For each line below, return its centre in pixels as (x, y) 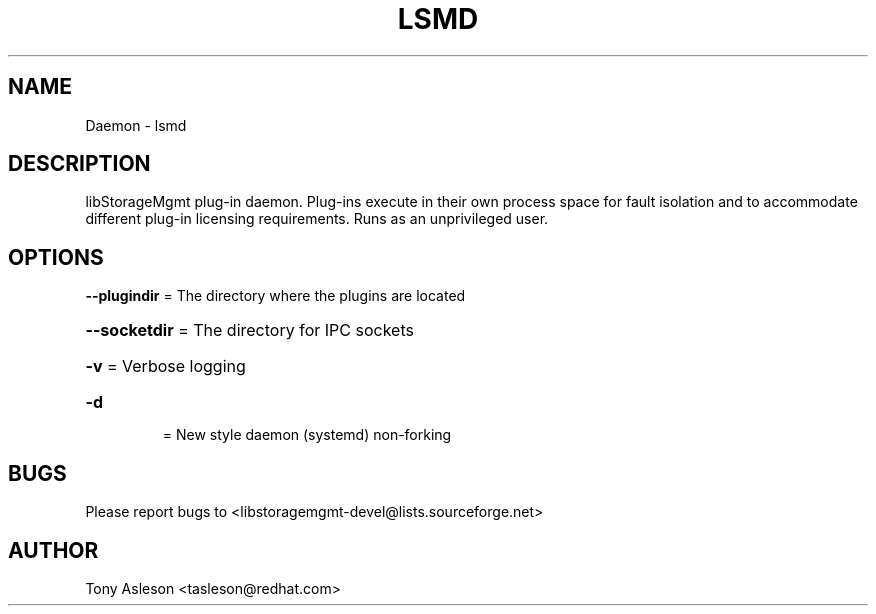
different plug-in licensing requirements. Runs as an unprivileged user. (317, 219)
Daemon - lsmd (136, 125)
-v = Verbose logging (165, 366)
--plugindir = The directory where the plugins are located (275, 296)
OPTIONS (56, 257)
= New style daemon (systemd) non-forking (307, 435)
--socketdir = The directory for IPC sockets (249, 330)
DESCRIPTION (79, 164)
